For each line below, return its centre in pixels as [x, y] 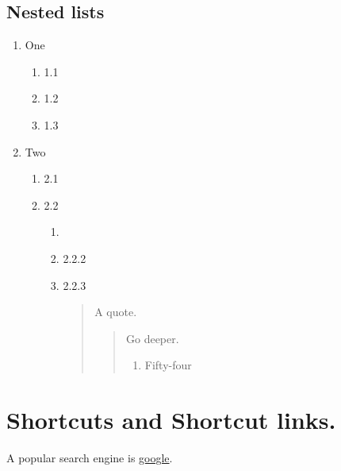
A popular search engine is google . [90, 458]
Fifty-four [168, 365]
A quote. [116, 312]
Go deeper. [152, 338]
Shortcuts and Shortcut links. [171, 420]
